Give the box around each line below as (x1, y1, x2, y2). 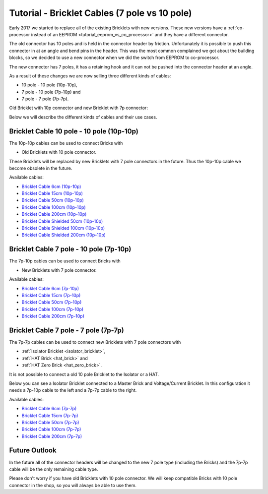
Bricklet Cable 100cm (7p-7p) (21, 427, 81, 432)
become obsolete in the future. (9, 165, 72, 171)
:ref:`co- (227, 25, 245, 31)
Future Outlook (9, 446, 57, 455)
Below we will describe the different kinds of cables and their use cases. (9, 114, 157, 120)
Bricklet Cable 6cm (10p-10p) (21, 184, 81, 189)
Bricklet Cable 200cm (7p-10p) (21, 313, 84, 319)
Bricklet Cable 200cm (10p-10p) (21, 211, 87, 217)
